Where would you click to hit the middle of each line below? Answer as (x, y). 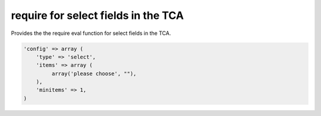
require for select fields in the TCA (97, 15)
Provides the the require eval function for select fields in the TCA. (91, 33)
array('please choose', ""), (94, 73)
